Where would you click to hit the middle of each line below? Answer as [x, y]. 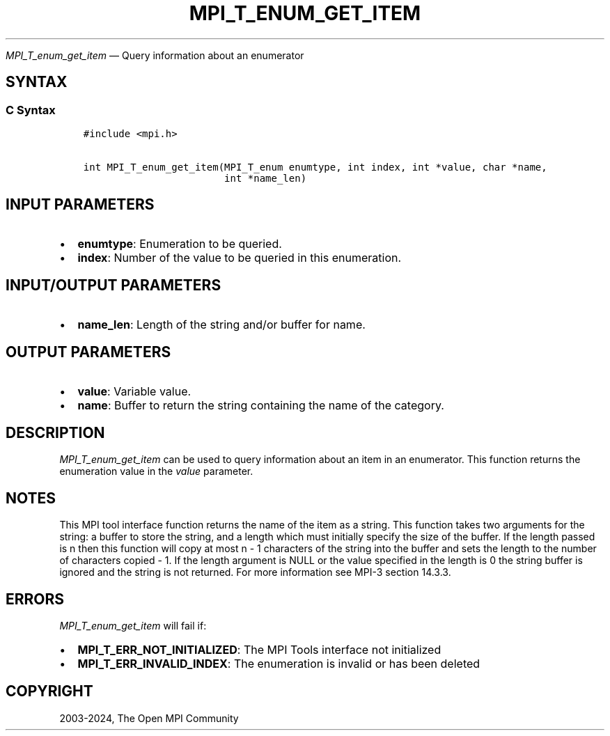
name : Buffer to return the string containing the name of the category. [261, 405]
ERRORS [35, 599]
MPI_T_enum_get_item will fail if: [133, 626]
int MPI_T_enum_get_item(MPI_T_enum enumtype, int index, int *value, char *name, [315, 167]
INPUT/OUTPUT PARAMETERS [114, 285]
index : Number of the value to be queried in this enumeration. [240, 257]
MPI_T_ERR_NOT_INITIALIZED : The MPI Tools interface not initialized [259, 650]
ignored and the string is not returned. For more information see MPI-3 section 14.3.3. [255, 572]
